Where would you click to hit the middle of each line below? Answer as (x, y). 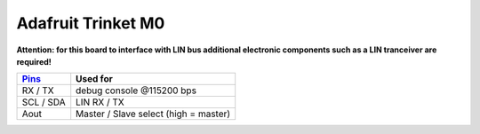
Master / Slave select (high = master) (153, 114)
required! (34, 61)
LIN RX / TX (100, 102)
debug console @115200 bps (136, 91)
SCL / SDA (44, 102)
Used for (94, 79)
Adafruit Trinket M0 (91, 23)
